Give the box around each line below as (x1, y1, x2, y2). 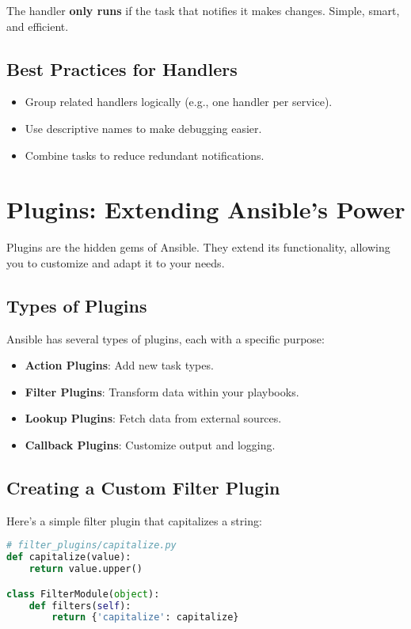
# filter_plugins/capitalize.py (6, 540, 177, 551)
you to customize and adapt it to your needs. (6, 254, 225, 271)
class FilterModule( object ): (6, 588, 160, 600)
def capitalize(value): (6, 551, 131, 563)
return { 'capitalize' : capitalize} (51, 612, 239, 623)
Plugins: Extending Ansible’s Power (6, 193, 405, 225)
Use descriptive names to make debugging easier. (25, 119, 262, 136)
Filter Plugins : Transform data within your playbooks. (25, 383, 299, 400)
